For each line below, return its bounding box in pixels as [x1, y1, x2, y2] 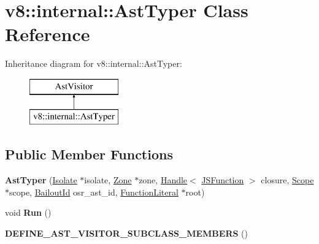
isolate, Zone [84, 173, 132, 186]
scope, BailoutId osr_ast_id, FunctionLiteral [9, 185, 179, 198]
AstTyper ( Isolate [5, 173, 77, 186]
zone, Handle [139, 173, 188, 186]
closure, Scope [261, 173, 314, 186]
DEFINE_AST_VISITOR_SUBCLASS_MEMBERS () [5, 227, 248, 240]
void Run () [5, 206, 52, 219]
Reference [5, 21, 90, 47]
